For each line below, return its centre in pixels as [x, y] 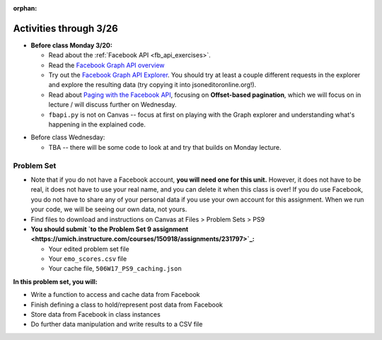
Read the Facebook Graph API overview [107, 65]
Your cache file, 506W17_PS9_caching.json [115, 269]
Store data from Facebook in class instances [95, 315]
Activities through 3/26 [65, 28]
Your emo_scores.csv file [88, 259]
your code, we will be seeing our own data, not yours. [109, 209]
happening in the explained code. [97, 124]
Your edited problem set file [89, 249]
